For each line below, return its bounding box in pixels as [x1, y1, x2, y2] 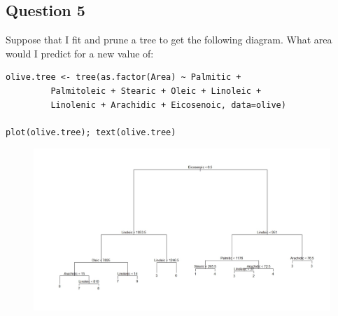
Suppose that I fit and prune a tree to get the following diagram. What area [6, 32, 332, 47]
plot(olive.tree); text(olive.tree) [6, 127, 176, 137]
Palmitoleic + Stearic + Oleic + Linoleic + [50, 85, 262, 96]
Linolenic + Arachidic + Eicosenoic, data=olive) [50, 99, 286, 110]
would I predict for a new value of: [6, 46, 154, 60]
